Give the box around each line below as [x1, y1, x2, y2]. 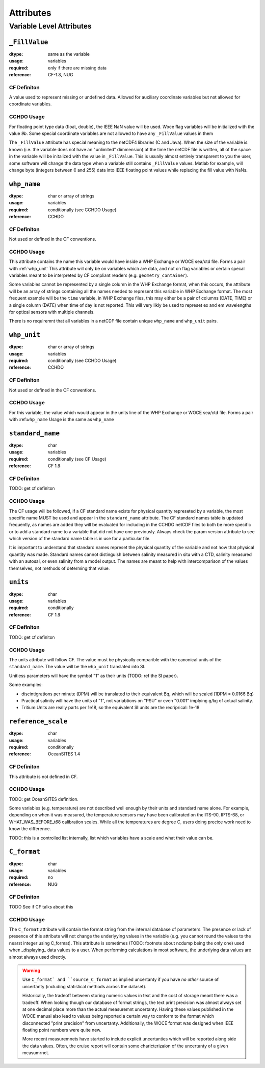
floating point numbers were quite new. [22, 1027, 102, 1033]
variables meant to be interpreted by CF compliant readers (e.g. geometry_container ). [9, 272, 188, 278]
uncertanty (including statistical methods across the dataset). [22, 983, 147, 989]
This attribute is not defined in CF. [9, 774, 78, 779]
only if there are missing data [48, 65, 107, 71]
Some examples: [9, 682, 43, 688]
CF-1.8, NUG [48, 71, 74, 77]
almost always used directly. [9, 954, 67, 960]
